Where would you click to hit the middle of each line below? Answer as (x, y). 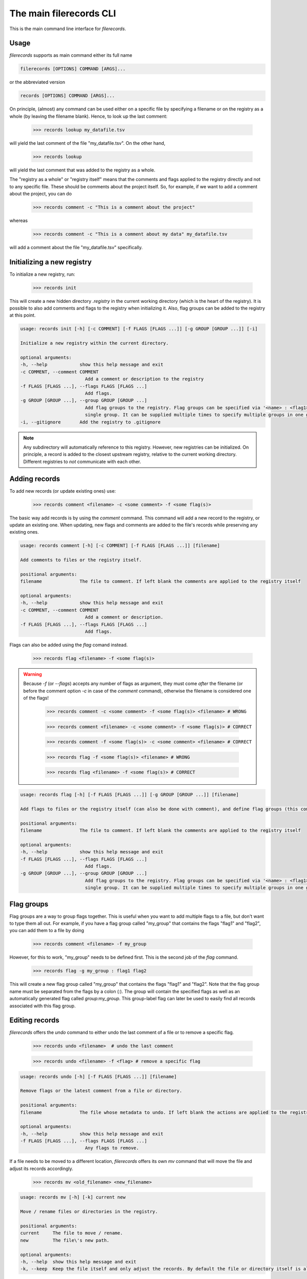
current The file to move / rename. (71, 1233)
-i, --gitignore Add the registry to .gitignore (90, 422)
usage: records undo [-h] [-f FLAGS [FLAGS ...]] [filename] (98, 1076)
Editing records (35, 1020)
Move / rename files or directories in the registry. (89, 1212)
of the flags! (36, 698)
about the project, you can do (41, 193)
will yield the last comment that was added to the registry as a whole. (82, 170)
